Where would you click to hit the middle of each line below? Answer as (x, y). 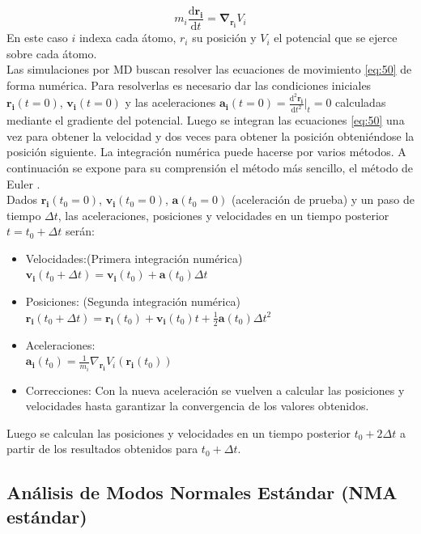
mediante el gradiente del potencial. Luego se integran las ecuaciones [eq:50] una (206, 120)
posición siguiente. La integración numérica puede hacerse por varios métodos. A (206, 152)
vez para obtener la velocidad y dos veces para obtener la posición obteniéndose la (210, 136)
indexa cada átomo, (128, 38)
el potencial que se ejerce (336, 38)
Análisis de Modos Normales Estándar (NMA (202, 492)
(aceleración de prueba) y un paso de (323, 199)
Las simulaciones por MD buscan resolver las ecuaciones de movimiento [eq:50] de (209, 69)
